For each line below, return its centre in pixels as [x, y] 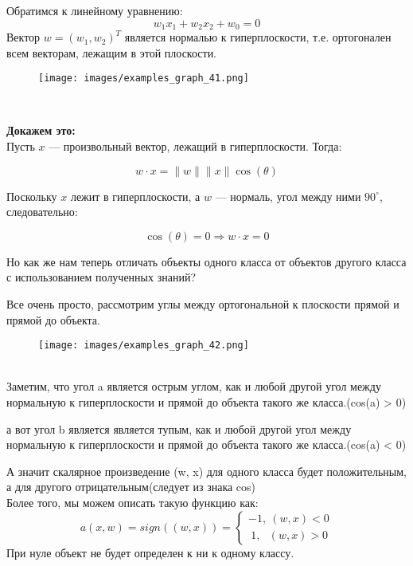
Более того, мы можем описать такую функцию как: [132, 503]
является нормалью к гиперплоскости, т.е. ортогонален [258, 37]
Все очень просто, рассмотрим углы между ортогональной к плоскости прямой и [203, 304]
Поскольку [32, 196]
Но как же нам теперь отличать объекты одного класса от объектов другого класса [206, 261]
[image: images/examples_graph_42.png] [144, 346]
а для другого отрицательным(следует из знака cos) [131, 487]
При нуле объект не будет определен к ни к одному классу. [150, 552]
